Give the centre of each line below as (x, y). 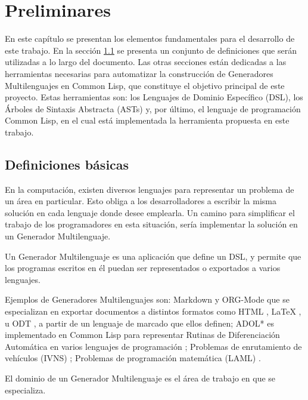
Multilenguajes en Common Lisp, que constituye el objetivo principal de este (145, 85)
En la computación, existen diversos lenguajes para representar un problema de (150, 189)
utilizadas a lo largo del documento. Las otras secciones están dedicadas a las (146, 62)
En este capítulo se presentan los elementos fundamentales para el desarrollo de (150, 39)
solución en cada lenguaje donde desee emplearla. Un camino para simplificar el (150, 212)
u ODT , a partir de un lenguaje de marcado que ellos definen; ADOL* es (139, 323)
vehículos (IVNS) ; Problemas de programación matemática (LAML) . (133, 358)
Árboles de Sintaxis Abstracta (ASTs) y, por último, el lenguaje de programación (153, 108)
